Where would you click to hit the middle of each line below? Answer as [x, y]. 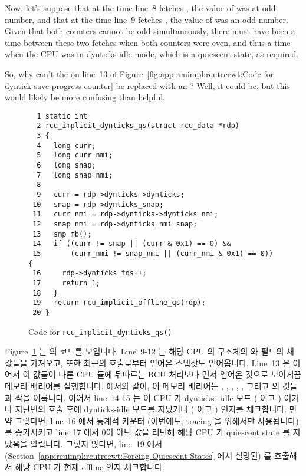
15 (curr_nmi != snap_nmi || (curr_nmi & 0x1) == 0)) [153, 253]
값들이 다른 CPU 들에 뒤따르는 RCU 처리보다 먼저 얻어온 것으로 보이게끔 [167, 374]
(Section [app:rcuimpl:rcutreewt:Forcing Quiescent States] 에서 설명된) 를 [138, 455]
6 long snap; [66, 165]
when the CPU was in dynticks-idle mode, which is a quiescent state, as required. [152, 54]
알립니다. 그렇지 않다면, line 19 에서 [96, 443]
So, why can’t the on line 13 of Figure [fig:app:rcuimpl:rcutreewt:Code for [139, 73]
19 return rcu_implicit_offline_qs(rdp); [119, 303]
